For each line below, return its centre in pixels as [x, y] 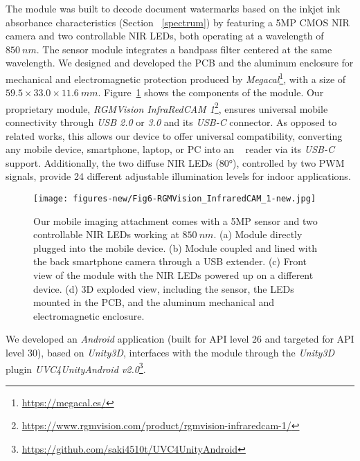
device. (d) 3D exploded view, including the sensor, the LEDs [164, 288]
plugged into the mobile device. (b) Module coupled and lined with [175, 247]
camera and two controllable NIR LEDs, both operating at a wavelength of [165, 36]
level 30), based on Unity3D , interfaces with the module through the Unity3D [170, 353]
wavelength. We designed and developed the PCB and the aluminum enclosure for [180, 63]
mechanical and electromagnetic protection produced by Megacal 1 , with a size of [176, 78]
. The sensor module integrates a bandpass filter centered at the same [184, 49]
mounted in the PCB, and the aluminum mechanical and [154, 302]
